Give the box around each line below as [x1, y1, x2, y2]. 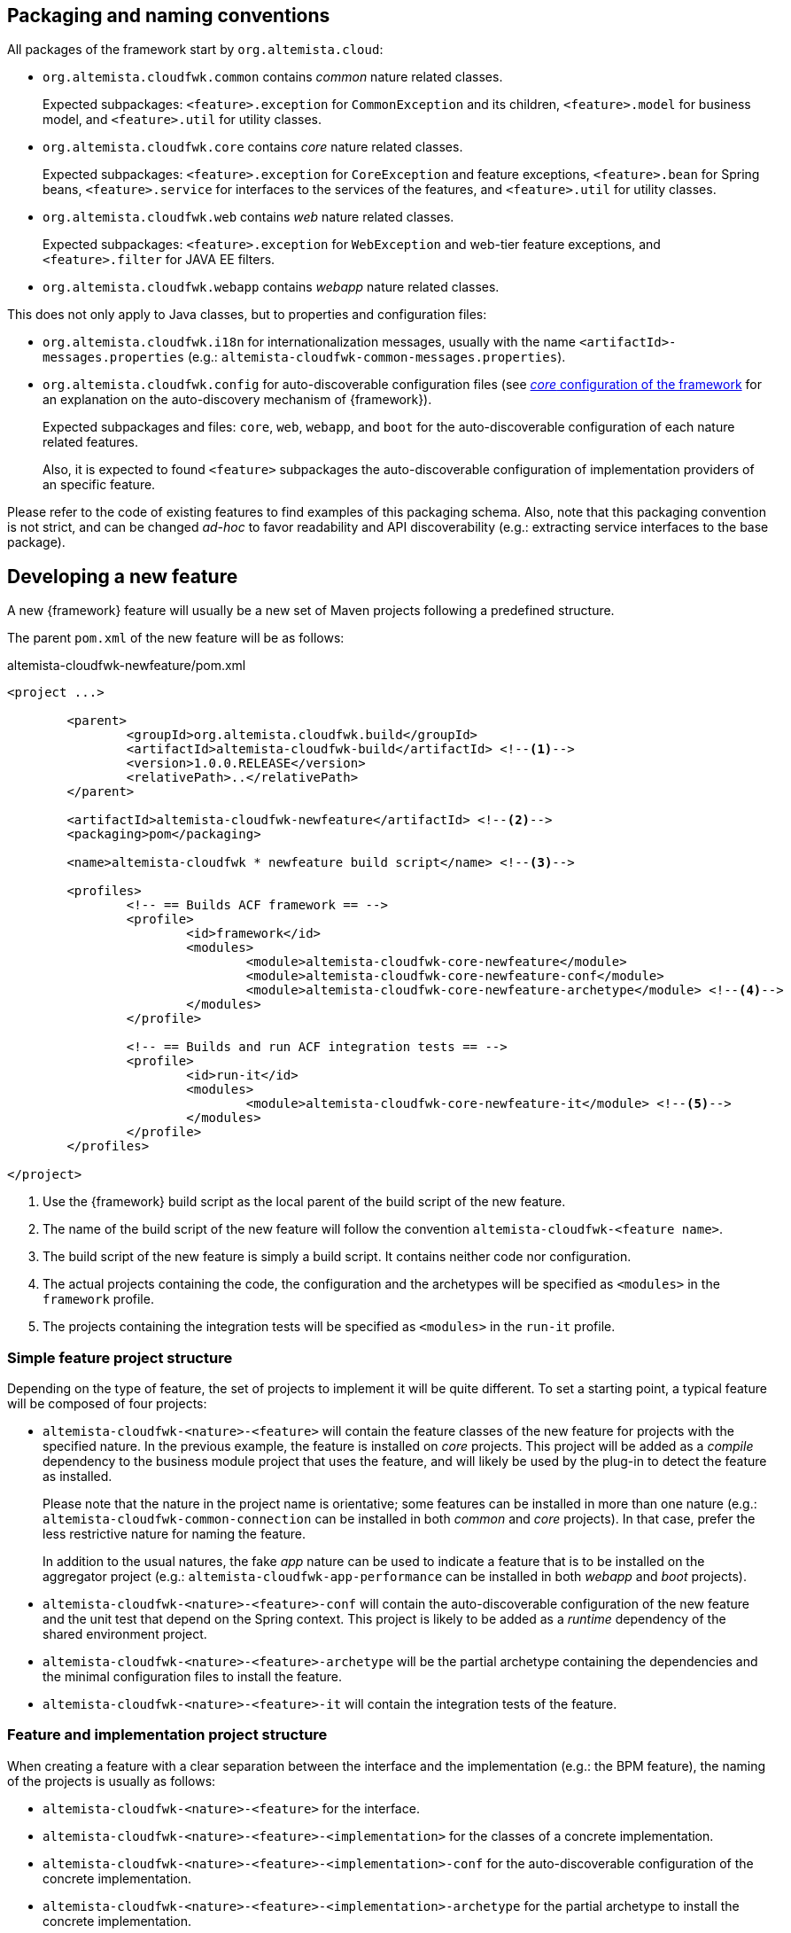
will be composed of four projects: [7, 1396, 207, 1412]
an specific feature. [43, 477, 156, 493]
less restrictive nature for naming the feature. [43, 1526, 306, 1542]
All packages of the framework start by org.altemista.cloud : [7, 42, 384, 58]
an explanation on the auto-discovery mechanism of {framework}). [43, 392, 432, 408]
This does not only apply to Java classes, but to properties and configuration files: [7, 307, 487, 323]
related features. [43, 434, 138, 450]
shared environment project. [43, 1626, 207, 1642]
